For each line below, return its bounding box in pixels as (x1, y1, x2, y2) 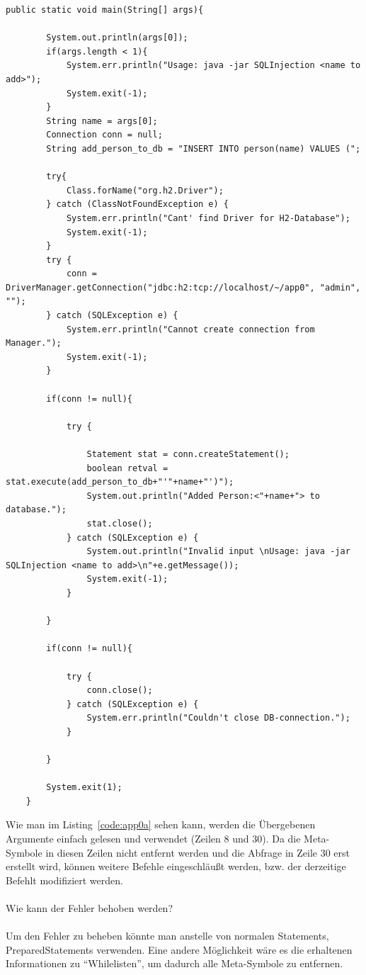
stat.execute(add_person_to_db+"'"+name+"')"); (6, 477, 234, 487)
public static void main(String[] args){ (6, 5, 204, 15)
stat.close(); (86, 518, 153, 529)
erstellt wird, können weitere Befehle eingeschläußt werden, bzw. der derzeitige (6, 859, 346, 874)
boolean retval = (86, 463, 168, 473)
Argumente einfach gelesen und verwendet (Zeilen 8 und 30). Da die (6, 831, 301, 846)
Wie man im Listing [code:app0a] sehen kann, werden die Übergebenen (6, 817, 316, 832)
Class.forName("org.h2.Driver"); (66, 185, 224, 196)
